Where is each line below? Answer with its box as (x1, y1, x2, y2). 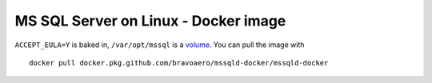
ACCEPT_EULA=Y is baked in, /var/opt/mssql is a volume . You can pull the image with (14, 40, 305, 49)
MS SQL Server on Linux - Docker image (14, 12, 286, 30)
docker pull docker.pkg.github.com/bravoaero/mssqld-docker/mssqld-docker (29, 58, 329, 67)
